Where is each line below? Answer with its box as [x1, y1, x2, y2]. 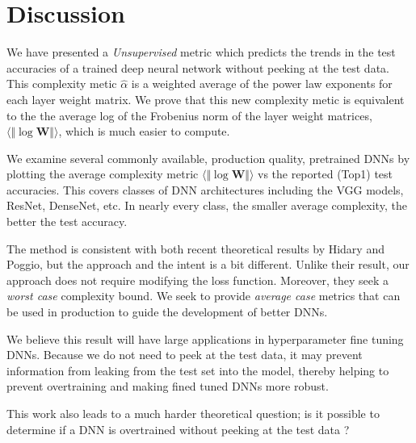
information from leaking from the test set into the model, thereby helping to [6, 362, 389, 378]
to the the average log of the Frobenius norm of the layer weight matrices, [6, 107, 372, 123]
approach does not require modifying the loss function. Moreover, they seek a [6, 271, 389, 288]
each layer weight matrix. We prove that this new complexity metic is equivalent [6, 90, 405, 107]
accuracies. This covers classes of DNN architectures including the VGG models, [6, 181, 404, 198]
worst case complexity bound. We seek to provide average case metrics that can [6, 287, 401, 304]
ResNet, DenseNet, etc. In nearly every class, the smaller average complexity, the [6, 197, 407, 214]
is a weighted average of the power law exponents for [131, 75, 393, 92]
